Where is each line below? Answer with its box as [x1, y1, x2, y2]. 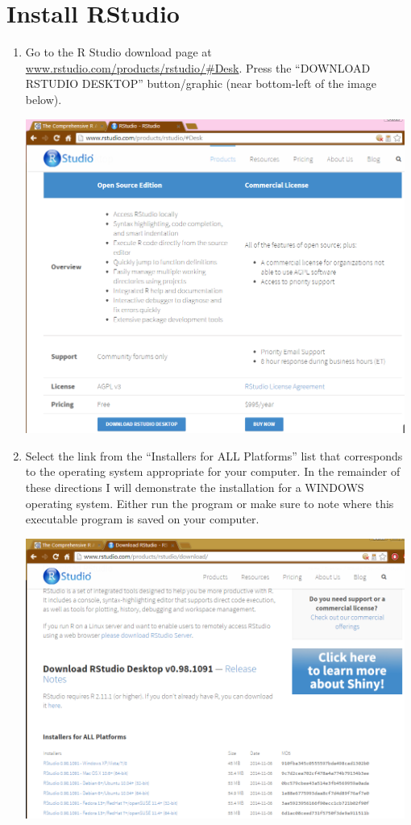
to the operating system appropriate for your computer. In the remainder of [25, 463, 401, 480]
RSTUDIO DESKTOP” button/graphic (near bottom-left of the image [25, 75, 376, 92]
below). [25, 90, 62, 107]
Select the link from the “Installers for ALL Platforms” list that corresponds [25, 447, 403, 464]
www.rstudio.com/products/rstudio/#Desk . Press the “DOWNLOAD [25, 59, 371, 76]
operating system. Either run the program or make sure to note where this [25, 494, 394, 511]
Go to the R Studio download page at [25, 44, 212, 60]
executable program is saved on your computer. [25, 510, 259, 527]
